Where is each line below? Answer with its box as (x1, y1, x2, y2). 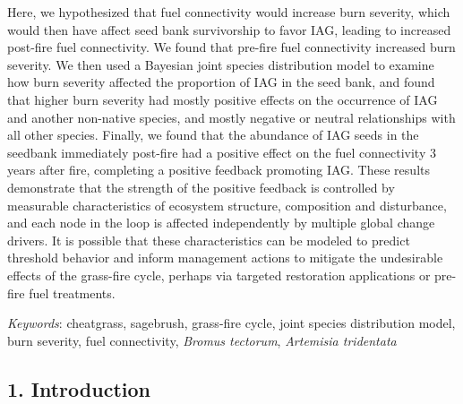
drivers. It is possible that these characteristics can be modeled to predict (7, 230, 410, 249)
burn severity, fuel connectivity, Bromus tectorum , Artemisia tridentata (7, 331, 397, 349)
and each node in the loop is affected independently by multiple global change (7, 213, 435, 232)
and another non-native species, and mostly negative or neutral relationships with (7, 107, 456, 126)
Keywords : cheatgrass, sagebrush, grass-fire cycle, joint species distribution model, (7, 314, 456, 332)
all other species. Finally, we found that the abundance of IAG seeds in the (7, 125, 419, 144)
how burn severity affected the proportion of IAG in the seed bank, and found (7, 73, 435, 91)
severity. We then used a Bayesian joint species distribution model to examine (7, 55, 434, 73)
